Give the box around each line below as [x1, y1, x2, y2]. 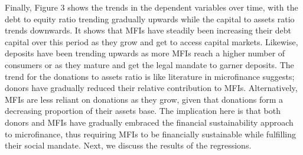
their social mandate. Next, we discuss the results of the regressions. [5, 139, 252, 151]
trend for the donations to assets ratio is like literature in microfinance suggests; [5, 70, 295, 82]
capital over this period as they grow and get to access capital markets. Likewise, [5, 35, 298, 48]
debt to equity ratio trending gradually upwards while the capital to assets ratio [5, 12, 295, 25]
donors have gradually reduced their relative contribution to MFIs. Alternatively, [5, 82, 298, 94]
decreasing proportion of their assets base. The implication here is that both [5, 105, 281, 117]
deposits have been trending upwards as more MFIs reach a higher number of [5, 47, 285, 59]
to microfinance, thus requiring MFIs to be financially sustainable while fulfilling [5, 127, 297, 140]
